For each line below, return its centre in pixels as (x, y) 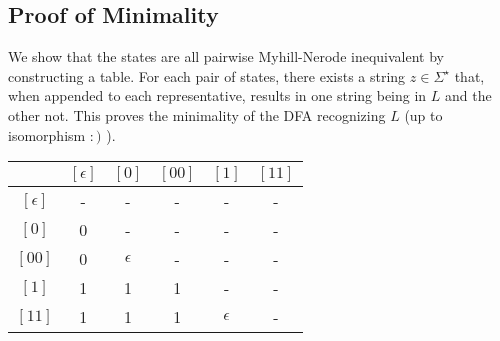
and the (468, 95)
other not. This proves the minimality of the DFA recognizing (197, 114)
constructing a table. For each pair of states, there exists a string (207, 75)
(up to (423, 114)
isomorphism (47, 134)
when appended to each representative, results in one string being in (217, 95)
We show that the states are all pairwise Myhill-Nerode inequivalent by (226, 56)
